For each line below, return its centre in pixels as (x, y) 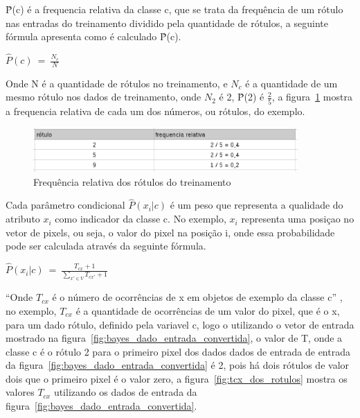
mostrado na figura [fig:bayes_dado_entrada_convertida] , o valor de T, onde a (174, 338)
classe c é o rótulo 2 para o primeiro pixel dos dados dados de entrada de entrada (178, 351)
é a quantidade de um (291, 83)
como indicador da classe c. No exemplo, (141, 219)
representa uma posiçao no (298, 219)
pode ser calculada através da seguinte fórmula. (106, 246)
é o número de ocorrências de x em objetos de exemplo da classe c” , (197, 297)
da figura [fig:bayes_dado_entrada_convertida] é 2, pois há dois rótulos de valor (178, 365)
